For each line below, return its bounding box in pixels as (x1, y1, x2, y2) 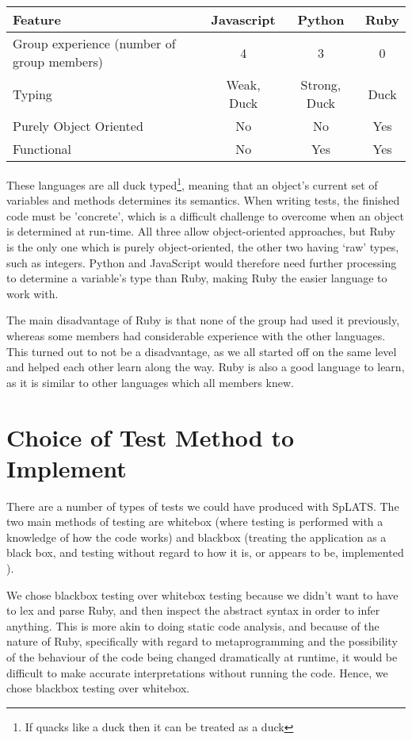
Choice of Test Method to (6, 420, 295, 453)
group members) (13, 52, 103, 71)
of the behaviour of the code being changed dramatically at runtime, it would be (6, 649, 398, 665)
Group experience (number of (13, 34, 176, 52)
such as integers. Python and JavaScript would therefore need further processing (6, 254, 397, 270)
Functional (13, 140, 72, 158)
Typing (13, 84, 52, 103)
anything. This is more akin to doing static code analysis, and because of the (6, 617, 380, 634)
